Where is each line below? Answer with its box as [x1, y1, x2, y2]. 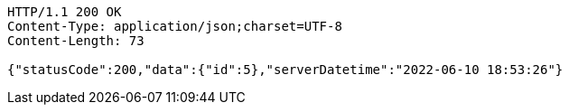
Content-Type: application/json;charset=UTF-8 [7, 19, 342, 33]
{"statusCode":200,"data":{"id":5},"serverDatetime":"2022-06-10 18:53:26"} [7, 62, 564, 77]
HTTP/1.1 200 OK [7, 5, 122, 19]
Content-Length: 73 [7, 33, 145, 48]
